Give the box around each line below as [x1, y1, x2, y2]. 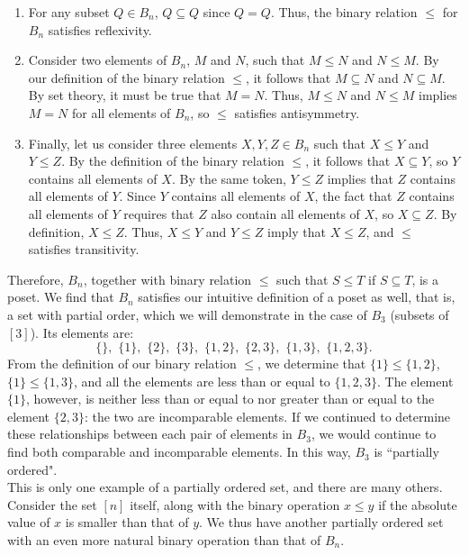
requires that [123, 204, 194, 223]
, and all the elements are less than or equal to [73, 371, 330, 390]
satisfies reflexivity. [48, 20, 152, 39]
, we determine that [257, 354, 366, 373]
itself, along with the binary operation [130, 495, 340, 514]
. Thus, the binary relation [270, 3, 418, 21]
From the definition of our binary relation [7, 354, 237, 373]
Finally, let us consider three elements [28, 133, 238, 152]
